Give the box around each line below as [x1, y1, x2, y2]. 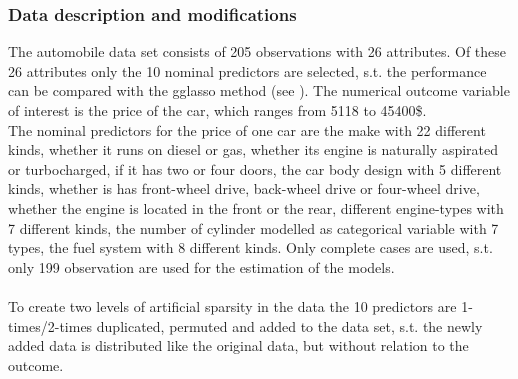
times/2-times [8, 315, 93, 336]
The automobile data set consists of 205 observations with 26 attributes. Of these [8, 41, 507, 62]
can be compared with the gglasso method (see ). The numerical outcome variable [8, 80, 510, 101]
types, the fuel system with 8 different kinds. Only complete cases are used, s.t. [8, 237, 493, 258]
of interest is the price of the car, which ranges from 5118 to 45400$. [8, 100, 427, 120]
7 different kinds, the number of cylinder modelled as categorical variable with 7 [8, 217, 499, 238]
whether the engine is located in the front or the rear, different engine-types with [8, 197, 504, 218]
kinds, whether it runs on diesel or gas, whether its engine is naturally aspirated [8, 139, 499, 160]
